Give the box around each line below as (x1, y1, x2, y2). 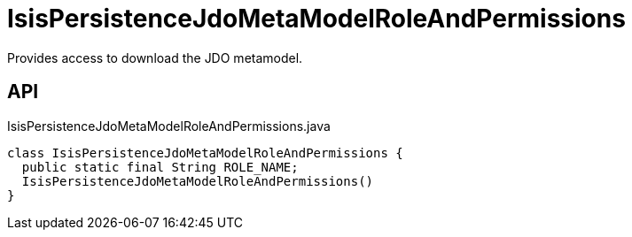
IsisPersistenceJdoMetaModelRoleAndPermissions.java (7, 118, 331, 134)
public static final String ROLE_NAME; (21, 159, 299, 174)
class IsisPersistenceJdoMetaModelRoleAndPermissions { (7, 145, 403, 160)
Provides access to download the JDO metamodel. (7, 50, 303, 65)
